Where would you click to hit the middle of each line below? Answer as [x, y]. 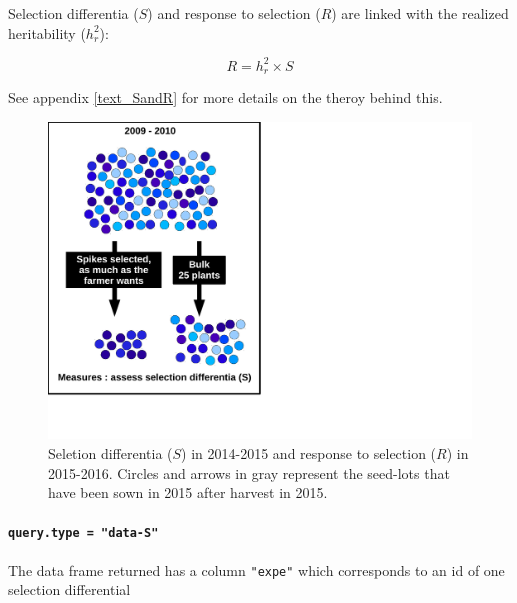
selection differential [69, 589]
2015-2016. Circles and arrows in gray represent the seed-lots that [249, 472]
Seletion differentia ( [110, 452]
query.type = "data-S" [83, 533]
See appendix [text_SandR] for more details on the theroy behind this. [225, 97]
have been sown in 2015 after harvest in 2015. [188, 492]
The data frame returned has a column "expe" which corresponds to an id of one [256, 569]
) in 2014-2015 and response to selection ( [309, 452]
